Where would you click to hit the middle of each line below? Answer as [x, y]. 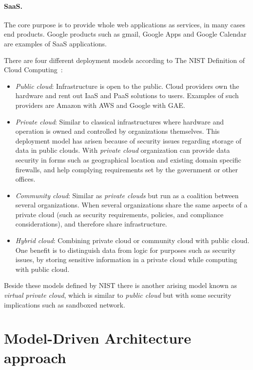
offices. [25, 179]
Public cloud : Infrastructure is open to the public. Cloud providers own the [127, 86]
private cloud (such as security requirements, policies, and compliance [119, 214]
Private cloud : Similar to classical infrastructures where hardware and [119, 121]
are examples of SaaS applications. [55, 43]
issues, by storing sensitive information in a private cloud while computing [126, 259]
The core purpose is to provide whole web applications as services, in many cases [125, 24]
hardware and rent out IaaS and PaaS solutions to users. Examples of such [127, 95]
